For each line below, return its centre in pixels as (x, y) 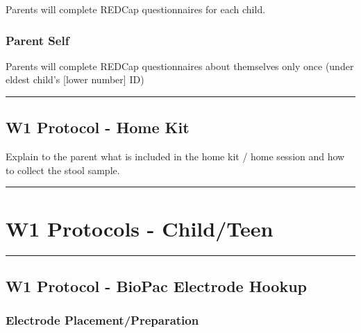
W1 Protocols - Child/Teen (140, 228)
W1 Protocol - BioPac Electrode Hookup (156, 285)
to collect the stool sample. (63, 170)
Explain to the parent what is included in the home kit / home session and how (175, 156)
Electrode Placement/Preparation (102, 320)
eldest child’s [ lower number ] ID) (75, 79)
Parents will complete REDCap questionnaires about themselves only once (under (180, 66)
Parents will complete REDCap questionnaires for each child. (136, 9)
